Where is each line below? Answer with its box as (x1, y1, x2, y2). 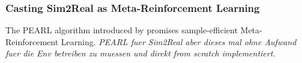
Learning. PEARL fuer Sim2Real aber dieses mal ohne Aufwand (61, 35, 297, 48)
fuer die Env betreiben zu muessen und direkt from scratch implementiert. (5, 47, 276, 59)
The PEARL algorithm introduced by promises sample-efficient (5, 24, 238, 36)
